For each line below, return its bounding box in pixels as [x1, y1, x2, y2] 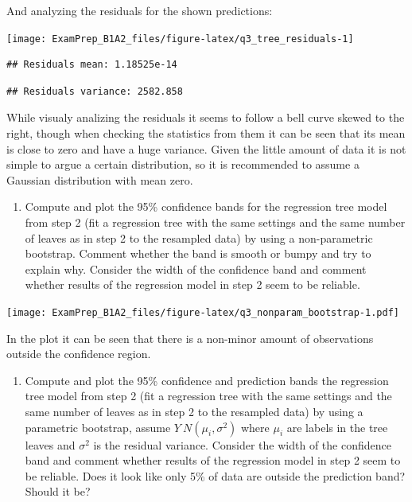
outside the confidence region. [6, 345, 151, 362]
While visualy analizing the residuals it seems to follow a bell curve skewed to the [6, 109, 405, 126]
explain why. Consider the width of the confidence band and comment [25, 260, 367, 277]
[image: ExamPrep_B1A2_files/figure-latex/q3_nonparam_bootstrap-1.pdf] [6, 306, 399, 318]
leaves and [25, 436, 76, 453]
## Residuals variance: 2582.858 [6, 85, 183, 97]
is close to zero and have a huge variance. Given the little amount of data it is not [6, 140, 406, 157]
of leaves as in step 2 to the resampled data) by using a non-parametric [25, 229, 373, 246]
